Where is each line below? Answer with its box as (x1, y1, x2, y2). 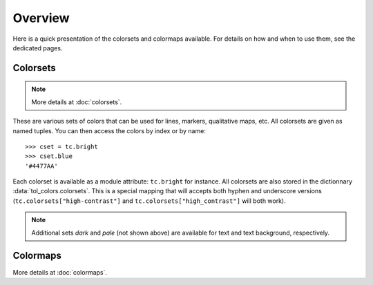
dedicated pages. (12, 43, 63, 52)
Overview (12, 10, 70, 26)
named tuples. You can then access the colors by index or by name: (12, 126, 207, 135)
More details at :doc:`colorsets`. (31, 97, 122, 106)
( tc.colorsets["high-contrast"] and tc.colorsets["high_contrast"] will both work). (12, 197, 286, 205)
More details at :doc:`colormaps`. (12, 268, 107, 276)
